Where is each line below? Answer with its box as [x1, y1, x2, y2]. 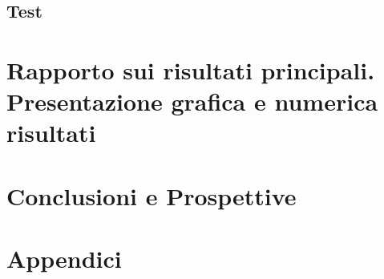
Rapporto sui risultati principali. [6, 53, 375, 86]
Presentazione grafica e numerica [6, 85, 378, 118]
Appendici [6, 242, 122, 275]
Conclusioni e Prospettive [6, 179, 297, 212]
